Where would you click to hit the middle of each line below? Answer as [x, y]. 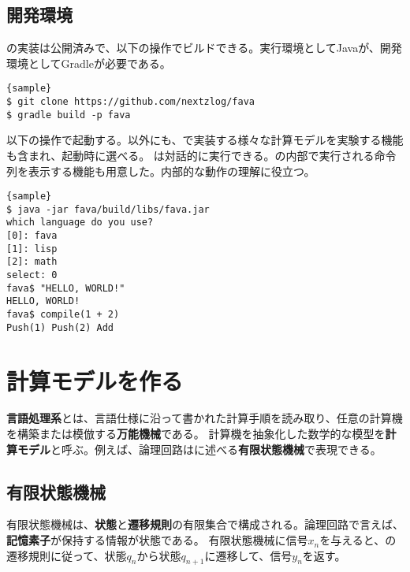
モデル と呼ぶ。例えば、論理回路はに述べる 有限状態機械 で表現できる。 [199, 449]
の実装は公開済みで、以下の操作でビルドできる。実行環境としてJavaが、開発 [204, 48]
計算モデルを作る [95, 380]
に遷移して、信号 [248, 555]
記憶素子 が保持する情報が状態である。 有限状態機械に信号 [157, 540]
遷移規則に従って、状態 [67, 555]
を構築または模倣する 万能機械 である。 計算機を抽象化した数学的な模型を [196, 434]
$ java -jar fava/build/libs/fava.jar [108, 209]
